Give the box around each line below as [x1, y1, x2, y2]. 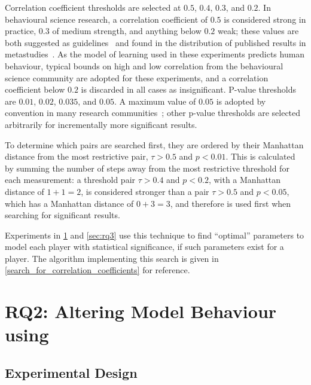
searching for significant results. [5, 209, 120, 221]
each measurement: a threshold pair [5, 173, 136, 186]
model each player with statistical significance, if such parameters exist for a [5, 240, 284, 253]
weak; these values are [218, 25, 299, 37]
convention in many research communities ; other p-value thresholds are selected [5, 106, 301, 119]
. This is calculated [225, 150, 295, 163]
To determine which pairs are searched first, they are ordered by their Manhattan [5, 138, 304, 151]
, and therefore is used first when [170, 197, 291, 209]
